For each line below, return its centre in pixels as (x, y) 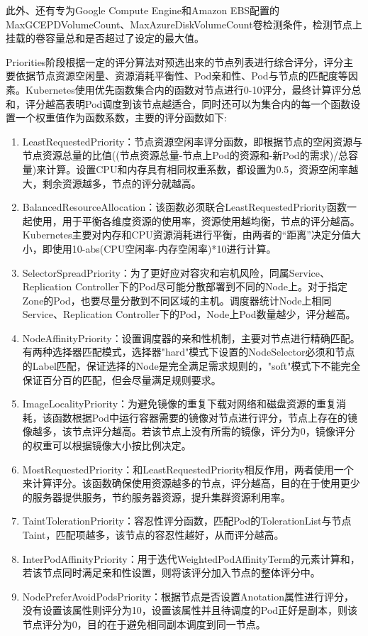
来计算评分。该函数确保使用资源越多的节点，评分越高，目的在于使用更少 (191, 483)
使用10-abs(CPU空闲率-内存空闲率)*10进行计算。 (164, 248)
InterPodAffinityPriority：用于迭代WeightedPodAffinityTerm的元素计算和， (191, 558)
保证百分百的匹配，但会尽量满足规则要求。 (122, 379)
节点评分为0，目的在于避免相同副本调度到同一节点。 (144, 624)
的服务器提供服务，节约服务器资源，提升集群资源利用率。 (156, 497)
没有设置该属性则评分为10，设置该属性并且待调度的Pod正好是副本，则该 (190, 610)
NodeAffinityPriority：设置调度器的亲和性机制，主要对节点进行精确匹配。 (191, 338)
